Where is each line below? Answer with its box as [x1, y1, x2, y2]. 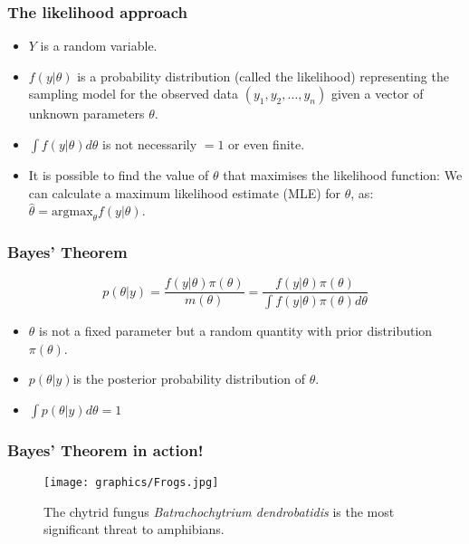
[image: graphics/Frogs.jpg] [43, 476, 219, 490]
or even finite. [228, 135, 305, 153]
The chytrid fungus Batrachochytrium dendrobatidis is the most [43, 501, 395, 520]
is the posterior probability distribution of [72, 369, 306, 388]
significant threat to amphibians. [43, 520, 225, 539]
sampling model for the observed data [28, 84, 239, 103]
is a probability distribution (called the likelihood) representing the [77, 66, 449, 85]
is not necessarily [101, 135, 197, 153]
